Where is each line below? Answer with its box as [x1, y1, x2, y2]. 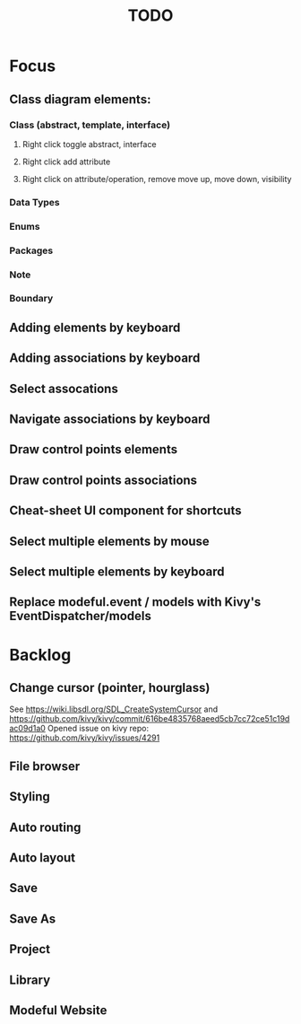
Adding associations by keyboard [9, 351, 201, 366]
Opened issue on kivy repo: [47, 723, 150, 734]
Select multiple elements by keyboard [9, 565, 226, 579]
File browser [9, 758, 81, 774]
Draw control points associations [9, 472, 198, 487]
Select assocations [9, 381, 118, 396]
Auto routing [9, 819, 82, 835]
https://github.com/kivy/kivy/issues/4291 [9, 732, 160, 743]
